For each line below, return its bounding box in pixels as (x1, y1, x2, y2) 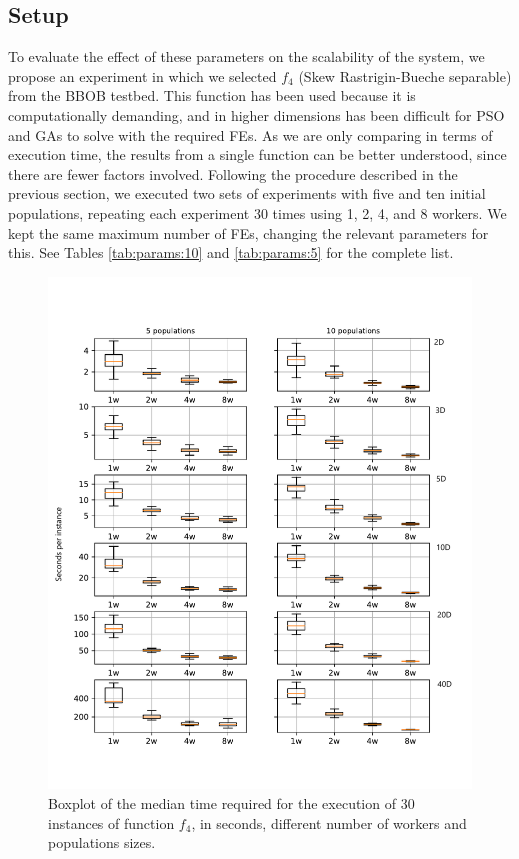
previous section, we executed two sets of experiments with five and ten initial (8, 183, 486, 204)
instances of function (48, 812, 175, 833)
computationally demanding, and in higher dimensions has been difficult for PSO (8, 104, 505, 125)
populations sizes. (48, 832, 156, 853)
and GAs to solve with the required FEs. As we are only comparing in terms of (8, 124, 493, 145)
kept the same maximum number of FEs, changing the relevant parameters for (8, 222, 489, 243)
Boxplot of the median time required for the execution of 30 (48, 792, 415, 813)
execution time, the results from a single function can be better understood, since (8, 144, 507, 165)
